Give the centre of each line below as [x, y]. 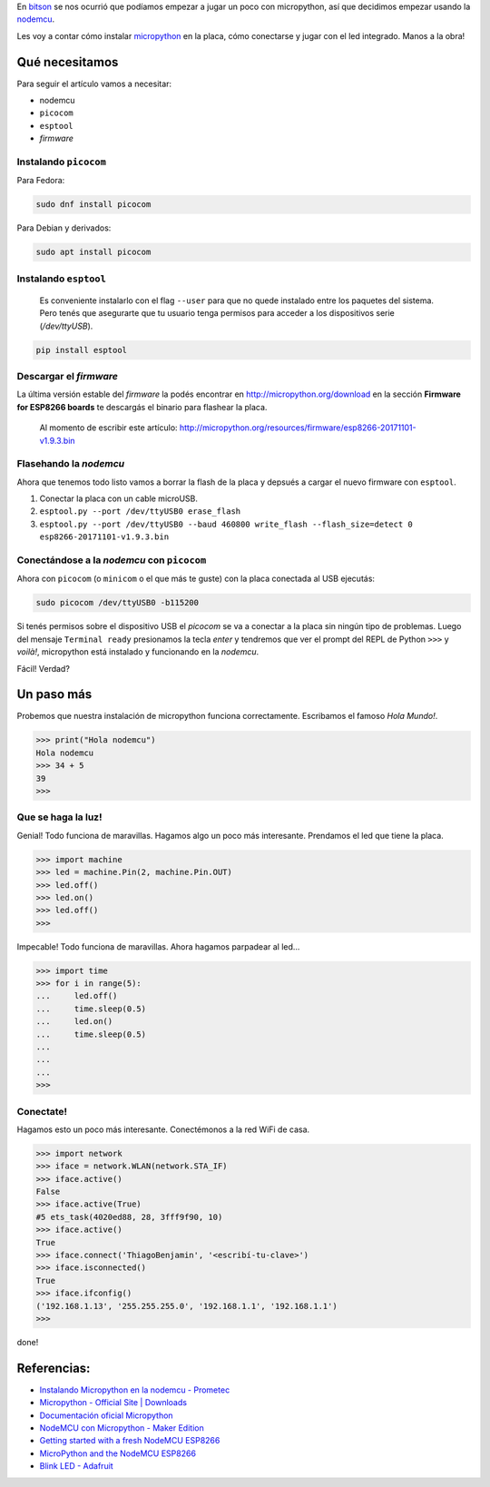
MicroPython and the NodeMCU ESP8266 [118, 1453]
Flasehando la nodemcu [71, 464]
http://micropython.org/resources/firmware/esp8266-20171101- [298, 428]
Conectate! [42, 1111]
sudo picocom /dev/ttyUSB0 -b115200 [118, 603]
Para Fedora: [41, 181]
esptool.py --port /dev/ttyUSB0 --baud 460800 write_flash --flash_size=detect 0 [226, 524]
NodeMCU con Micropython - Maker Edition [122, 1428]
